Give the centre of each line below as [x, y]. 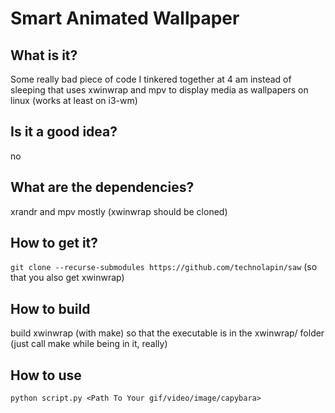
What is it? [44, 55]
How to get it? [54, 243]
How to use [46, 375]
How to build [50, 308]
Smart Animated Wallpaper [125, 18]
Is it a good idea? [64, 132]
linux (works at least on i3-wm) [74, 100]
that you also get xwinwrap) [67, 278]
